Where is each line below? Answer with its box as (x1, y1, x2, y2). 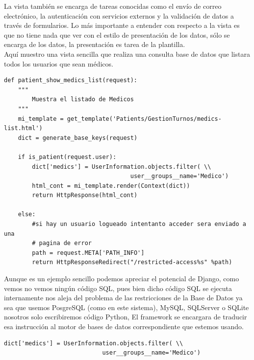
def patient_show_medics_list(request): (4, 77, 138, 84)
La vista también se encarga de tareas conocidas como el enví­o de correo (4, 1, 222, 11)
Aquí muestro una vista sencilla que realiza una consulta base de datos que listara (4, 48, 250, 59)
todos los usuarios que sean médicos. (4, 58, 113, 68)
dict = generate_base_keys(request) (18, 134, 138, 141)
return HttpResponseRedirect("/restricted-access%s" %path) (32, 259, 232, 266)
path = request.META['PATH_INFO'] (32, 249, 145, 256)
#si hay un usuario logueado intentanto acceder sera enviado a (32, 221, 246, 228)
